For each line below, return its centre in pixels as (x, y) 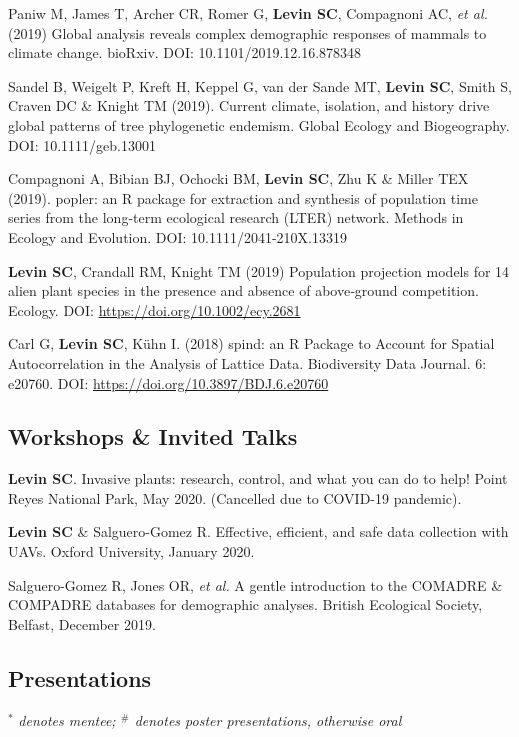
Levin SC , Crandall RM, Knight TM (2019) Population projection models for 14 (259, 270)
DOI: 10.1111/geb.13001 (82, 144)
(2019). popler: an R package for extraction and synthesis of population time (243, 197)
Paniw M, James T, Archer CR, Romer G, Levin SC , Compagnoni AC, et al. (248, 13)
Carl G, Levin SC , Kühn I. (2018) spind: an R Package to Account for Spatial (251, 343)
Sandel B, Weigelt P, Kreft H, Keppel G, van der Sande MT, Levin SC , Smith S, (260, 85)
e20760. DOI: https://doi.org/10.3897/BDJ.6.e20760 (168, 382)
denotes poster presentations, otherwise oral (268, 719)
